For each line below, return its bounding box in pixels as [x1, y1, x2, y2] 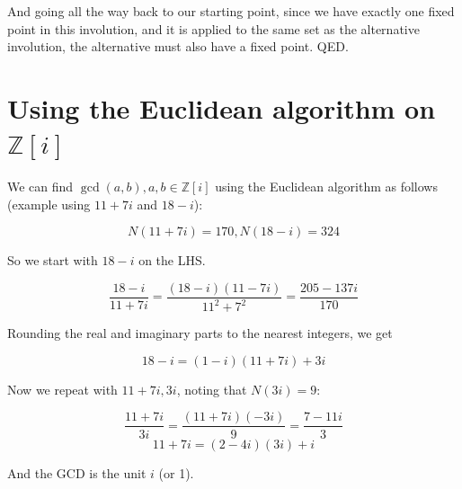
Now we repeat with [7, 379, 118, 398]
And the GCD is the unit [7, 463, 147, 482]
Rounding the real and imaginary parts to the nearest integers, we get [7, 324, 393, 342]
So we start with [7, 251, 98, 270]
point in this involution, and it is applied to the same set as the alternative [7, 19, 420, 38]
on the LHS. [138, 251, 206, 270]
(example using [7, 194, 91, 213]
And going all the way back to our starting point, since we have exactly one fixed [7, 2, 455, 20]
